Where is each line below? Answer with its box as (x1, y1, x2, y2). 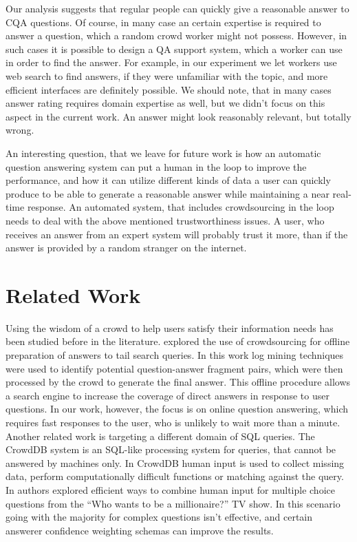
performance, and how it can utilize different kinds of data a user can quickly (6, 173, 331, 187)
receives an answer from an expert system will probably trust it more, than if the (6, 227, 348, 241)
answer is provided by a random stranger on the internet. (6, 240, 247, 255)
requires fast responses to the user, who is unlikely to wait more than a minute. (6, 415, 340, 429)
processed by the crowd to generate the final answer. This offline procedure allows (6, 375, 351, 389)
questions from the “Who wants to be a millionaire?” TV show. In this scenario (6, 496, 340, 510)
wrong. (6, 123, 34, 137)
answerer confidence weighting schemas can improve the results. (6, 523, 274, 537)
